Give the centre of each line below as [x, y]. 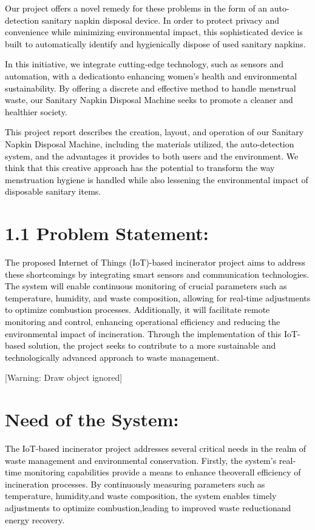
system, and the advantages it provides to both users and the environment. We [152, 156]
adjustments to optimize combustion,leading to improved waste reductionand [148, 508]
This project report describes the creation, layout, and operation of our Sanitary [154, 132]
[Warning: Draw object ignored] [64, 377]
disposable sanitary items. [53, 191]
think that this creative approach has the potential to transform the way [140, 168]
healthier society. [36, 111]
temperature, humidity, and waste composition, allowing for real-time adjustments [158, 297]
